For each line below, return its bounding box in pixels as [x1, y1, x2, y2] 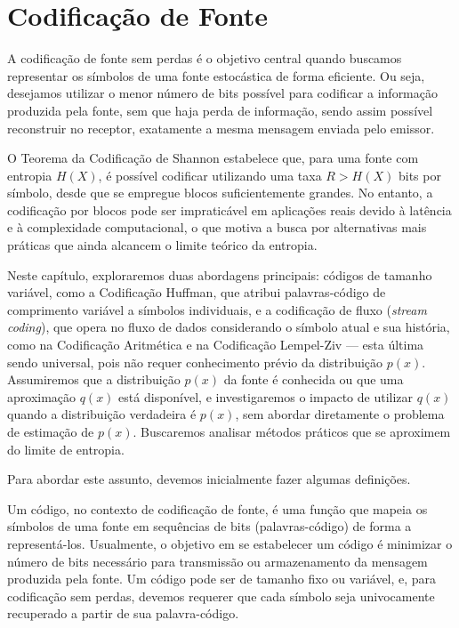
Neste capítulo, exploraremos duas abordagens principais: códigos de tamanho [7, 265, 432, 284]
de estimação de [7, 423, 94, 440]
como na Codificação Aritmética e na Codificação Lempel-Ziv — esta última [7, 335, 424, 354]
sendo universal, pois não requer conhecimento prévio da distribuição [7, 352, 383, 371]
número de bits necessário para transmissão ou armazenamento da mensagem [7, 552, 428, 570]
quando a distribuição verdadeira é [7, 405, 197, 423]
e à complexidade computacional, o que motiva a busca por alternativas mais [7, 218, 427, 237]
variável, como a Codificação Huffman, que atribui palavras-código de [7, 283, 386, 302]
